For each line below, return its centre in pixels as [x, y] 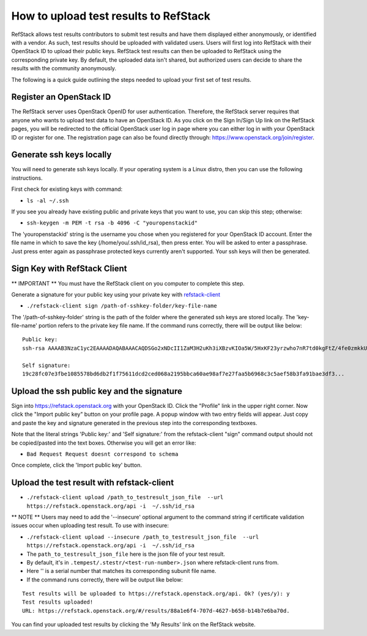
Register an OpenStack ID [61, 97]
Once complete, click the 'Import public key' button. [76, 465]
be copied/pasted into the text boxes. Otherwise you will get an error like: [104, 443]
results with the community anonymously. [64, 68]
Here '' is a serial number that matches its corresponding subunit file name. [121, 571]
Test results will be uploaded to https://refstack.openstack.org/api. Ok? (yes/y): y [156, 594]
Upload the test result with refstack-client [93, 483]
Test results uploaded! [58, 602]
